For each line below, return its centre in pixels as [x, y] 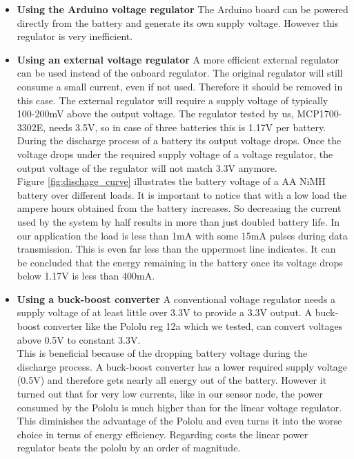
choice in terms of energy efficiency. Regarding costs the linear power [163, 434]
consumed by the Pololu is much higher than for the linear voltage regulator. [179, 407]
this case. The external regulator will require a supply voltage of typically [173, 100]
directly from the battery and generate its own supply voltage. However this [178, 22]
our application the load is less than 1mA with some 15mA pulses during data [182, 235]
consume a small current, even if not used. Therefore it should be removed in [180, 86]
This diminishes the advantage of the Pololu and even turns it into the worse [179, 421]
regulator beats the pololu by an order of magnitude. [129, 448]
